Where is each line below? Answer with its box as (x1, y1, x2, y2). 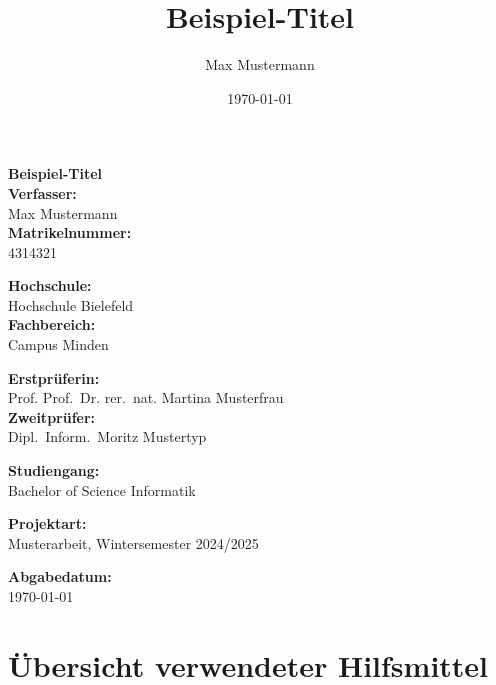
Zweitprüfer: (8, 406, 96, 427)
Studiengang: (8, 460, 100, 481)
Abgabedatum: (8, 566, 112, 587)
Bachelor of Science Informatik (8, 479, 196, 500)
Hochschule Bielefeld (8, 294, 134, 315)
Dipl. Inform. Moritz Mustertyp (8, 426, 207, 447)
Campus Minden (8, 334, 109, 355)
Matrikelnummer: (8, 222, 132, 243)
